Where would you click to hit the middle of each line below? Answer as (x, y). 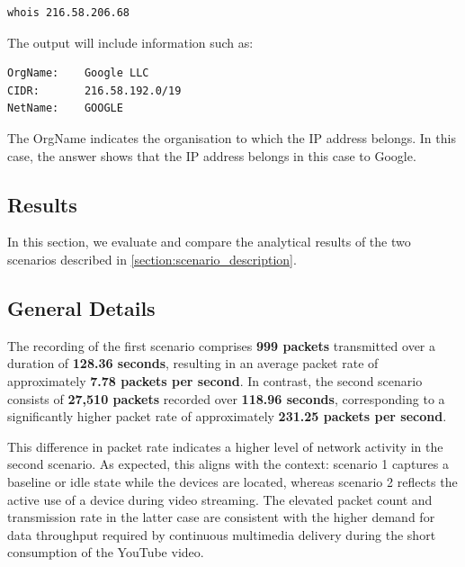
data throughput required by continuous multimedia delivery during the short (222, 534)
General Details (81, 307)
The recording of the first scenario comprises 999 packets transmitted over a (222, 345)
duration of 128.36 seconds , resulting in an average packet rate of (193, 363)
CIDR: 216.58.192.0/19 (94, 90)
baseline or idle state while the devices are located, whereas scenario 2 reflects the (232, 481)
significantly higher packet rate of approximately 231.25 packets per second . (227, 416)
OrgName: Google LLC (78, 73)
